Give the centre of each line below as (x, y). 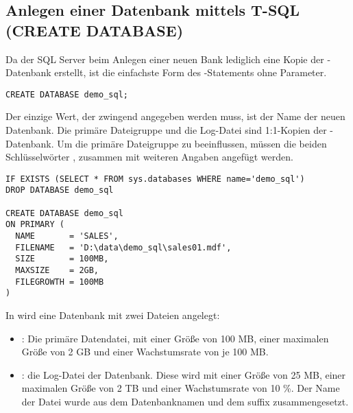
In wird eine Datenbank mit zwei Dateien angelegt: (113, 315)
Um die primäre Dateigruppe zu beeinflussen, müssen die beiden (192, 143)
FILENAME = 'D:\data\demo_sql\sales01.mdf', (123, 247)
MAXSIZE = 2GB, (57, 271)
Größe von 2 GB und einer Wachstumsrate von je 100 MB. (145, 352)
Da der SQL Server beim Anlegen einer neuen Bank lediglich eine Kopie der (165, 59)
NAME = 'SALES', (67, 236)
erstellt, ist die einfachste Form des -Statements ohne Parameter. (191, 72)
